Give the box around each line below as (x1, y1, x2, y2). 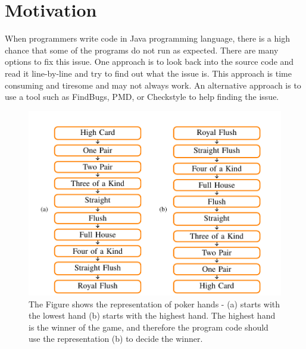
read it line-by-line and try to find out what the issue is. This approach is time (5, 67, 292, 79)
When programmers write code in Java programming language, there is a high (5, 32, 290, 45)
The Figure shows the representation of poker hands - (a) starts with (29, 297, 280, 310)
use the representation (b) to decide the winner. (29, 332, 203, 345)
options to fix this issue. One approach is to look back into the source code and (5, 55, 294, 68)
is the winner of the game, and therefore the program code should (29, 320, 268, 333)
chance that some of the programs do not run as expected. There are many (5, 43, 279, 56)
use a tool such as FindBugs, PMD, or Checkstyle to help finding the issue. (5, 90, 279, 103)
